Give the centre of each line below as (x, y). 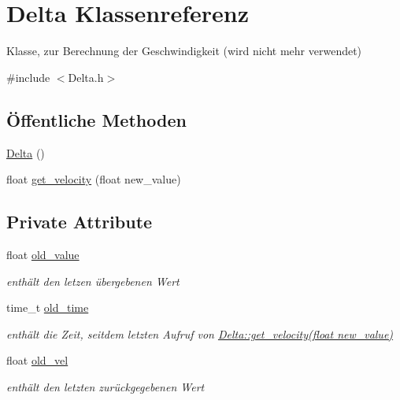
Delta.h (86, 77)
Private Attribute (80, 222)
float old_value (43, 254)
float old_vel (37, 360)
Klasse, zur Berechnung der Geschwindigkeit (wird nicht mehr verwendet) (184, 51)
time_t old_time (48, 307)
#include (28, 77)
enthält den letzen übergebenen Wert (93, 281)
